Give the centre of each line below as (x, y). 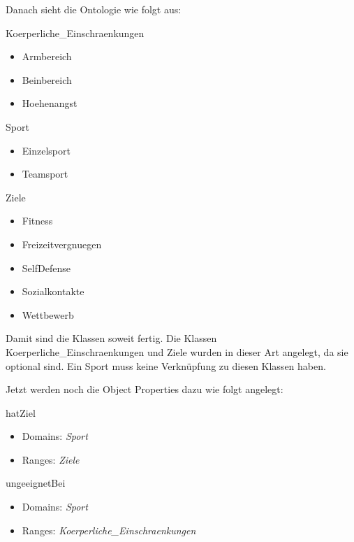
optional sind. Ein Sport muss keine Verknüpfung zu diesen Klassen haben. (166, 365)
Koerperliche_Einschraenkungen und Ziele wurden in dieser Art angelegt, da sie (177, 351)
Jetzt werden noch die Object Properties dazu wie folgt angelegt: (145, 389)
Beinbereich (47, 79)
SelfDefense (46, 268)
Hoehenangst (50, 103)
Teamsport (45, 174)
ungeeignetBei (36, 483)
